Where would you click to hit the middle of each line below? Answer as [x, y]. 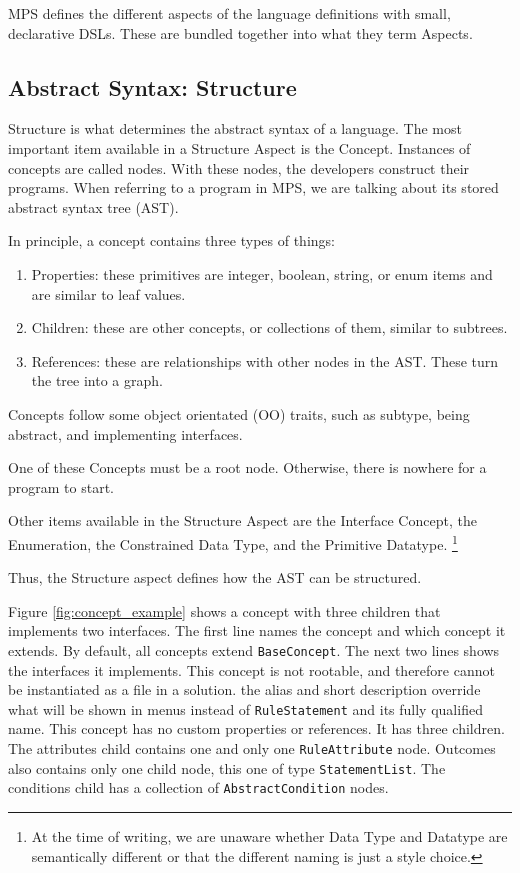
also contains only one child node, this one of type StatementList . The [227, 767]
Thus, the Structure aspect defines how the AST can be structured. [215, 577]
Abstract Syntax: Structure [152, 86]
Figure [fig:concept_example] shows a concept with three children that [224, 610]
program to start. [61, 486]
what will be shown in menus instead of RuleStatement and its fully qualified [245, 708]
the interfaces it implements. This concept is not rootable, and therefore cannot [251, 669]
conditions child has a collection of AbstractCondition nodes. [198, 787]
